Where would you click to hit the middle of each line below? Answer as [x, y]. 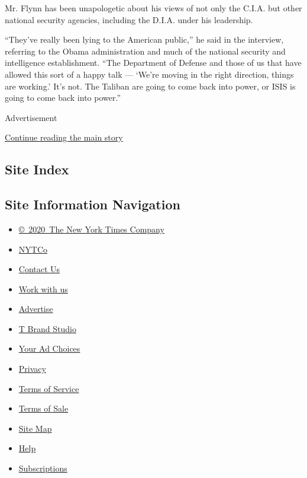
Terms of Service [49, 388]
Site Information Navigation [93, 204]
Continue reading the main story [64, 137]
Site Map [35, 428]
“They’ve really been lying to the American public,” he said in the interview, [144, 39]
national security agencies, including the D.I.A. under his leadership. [129, 19]
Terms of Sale [43, 408]
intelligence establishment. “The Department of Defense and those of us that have [153, 63]
